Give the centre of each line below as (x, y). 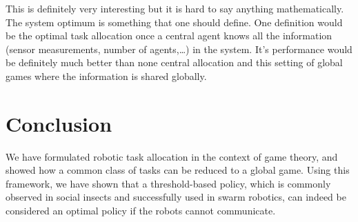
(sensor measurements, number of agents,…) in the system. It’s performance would (179, 49)
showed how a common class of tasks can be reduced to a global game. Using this (178, 170)
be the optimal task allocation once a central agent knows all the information (169, 36)
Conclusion (59, 123)
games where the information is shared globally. (106, 75)
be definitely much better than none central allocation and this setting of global (174, 62)
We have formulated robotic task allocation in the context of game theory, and (172, 156)
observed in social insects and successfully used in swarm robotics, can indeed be (176, 197)
